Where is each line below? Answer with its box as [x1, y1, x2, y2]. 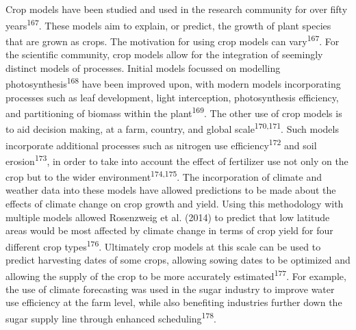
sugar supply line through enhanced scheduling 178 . [5, 309, 216, 325]
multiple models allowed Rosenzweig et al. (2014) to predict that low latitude [5, 210, 330, 224]
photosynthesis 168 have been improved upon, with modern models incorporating [5, 75, 341, 90]
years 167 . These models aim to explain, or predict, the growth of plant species [5, 16, 331, 32]
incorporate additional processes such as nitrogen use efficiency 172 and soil [5, 136, 317, 152]
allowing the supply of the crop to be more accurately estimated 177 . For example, [5, 266, 346, 283]
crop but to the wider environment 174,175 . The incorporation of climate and [5, 168, 322, 183]
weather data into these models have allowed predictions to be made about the [5, 183, 336, 197]
